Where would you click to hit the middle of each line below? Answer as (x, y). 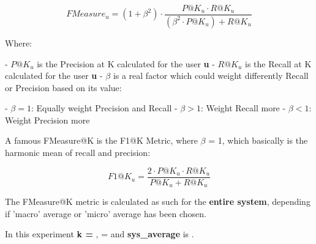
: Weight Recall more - (243, 108)
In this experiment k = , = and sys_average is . (100, 234)
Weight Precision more (47, 120)
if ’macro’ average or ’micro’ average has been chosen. (106, 213)
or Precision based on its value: (63, 87)
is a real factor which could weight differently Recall (211, 76)
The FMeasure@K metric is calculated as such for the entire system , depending (158, 201)
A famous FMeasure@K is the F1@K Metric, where (101, 140)
